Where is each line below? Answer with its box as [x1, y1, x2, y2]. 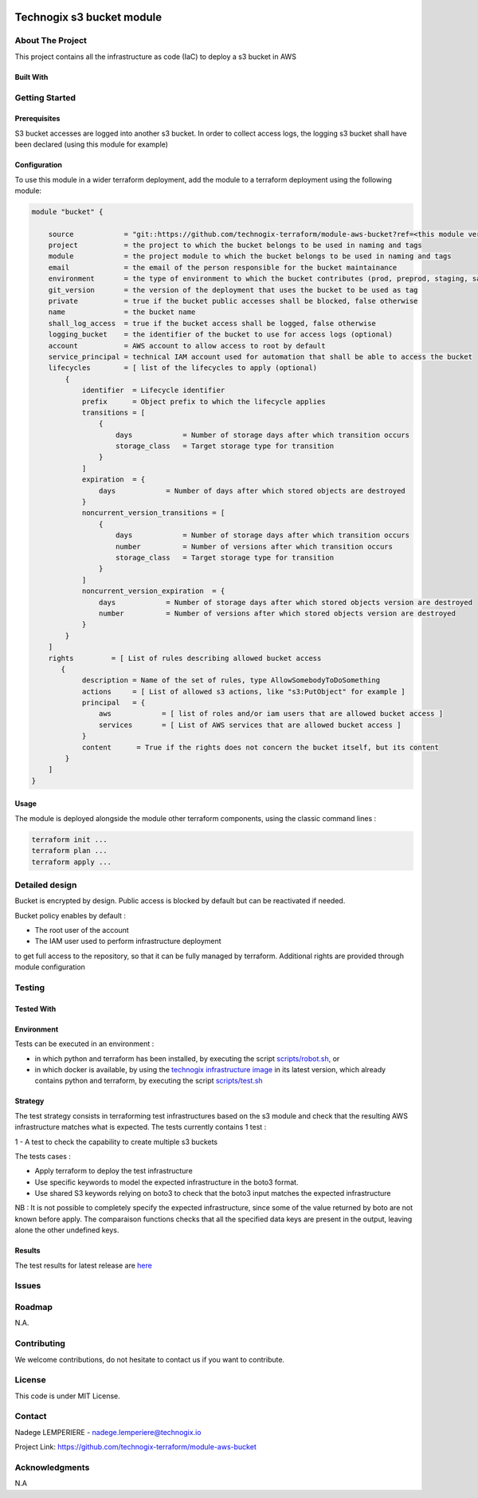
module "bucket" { [31, 207, 104, 216]
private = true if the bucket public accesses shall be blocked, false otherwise [48, 297, 418, 305]
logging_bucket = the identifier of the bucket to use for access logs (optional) [48, 330, 394, 339]
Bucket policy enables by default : [14, 910, 127, 920]
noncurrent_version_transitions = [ [81, 509, 225, 517]
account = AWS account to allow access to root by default [48, 341, 326, 350]
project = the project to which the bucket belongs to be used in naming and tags [48, 241, 422, 250]
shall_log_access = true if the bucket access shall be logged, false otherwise [48, 319, 376, 328]
